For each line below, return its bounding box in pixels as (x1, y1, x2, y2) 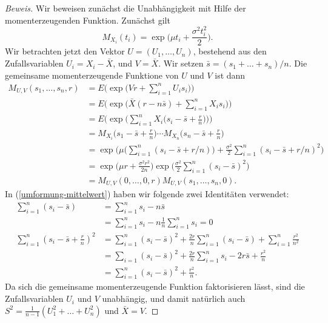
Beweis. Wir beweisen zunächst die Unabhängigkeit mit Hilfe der (5, 2, 246, 14)
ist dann (215, 68, 246, 81)
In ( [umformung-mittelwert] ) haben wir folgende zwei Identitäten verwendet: (5, 188, 289, 200)
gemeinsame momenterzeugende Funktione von (5, 68, 179, 81)
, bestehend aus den (193, 45, 267, 57)
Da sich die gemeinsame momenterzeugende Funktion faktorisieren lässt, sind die (5, 280, 305, 293)
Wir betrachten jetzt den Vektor (5, 45, 125, 57)
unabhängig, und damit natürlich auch (102, 292, 246, 305)
